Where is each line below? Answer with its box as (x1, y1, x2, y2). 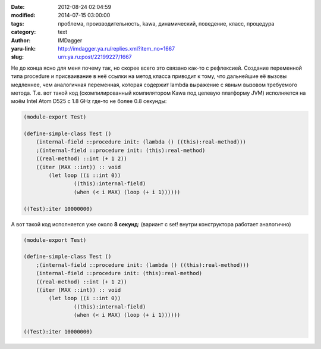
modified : (11, 12, 36, 19)
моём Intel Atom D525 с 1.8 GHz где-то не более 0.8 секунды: (11, 98, 167, 105)
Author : (11, 36, 31, 44)
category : (11, 29, 36, 36)
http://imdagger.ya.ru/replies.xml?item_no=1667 (58, 45, 175, 52)
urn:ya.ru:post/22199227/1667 (58, 54, 132, 61)
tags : (11, 20, 24, 27)
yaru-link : (11, 45, 36, 52)
